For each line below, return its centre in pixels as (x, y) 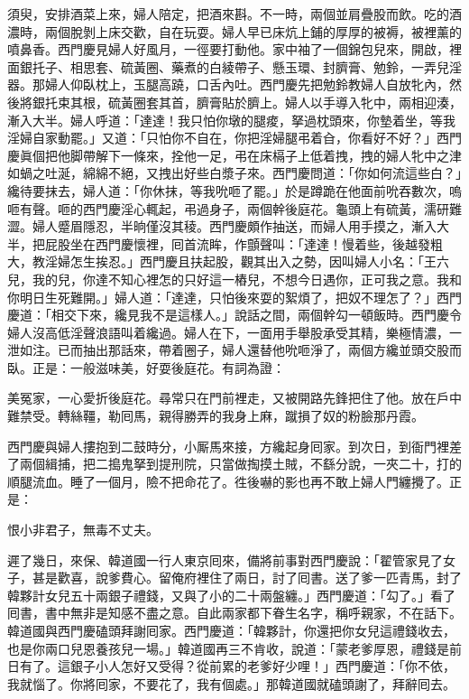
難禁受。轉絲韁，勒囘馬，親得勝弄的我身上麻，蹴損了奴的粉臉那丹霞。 (216, 416)
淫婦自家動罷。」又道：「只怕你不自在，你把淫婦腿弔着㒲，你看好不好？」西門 (234, 138)
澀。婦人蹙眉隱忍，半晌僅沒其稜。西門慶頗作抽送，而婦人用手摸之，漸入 (222, 226)
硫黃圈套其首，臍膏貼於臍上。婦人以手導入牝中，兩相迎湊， (285, 102)
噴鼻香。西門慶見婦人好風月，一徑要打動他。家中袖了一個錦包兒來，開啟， (228, 49)
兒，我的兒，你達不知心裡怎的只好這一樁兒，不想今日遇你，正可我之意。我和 (234, 279)
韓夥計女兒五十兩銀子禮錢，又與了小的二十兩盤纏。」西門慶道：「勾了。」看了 (231, 595)
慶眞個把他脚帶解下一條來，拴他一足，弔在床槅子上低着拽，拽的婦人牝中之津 (234, 155)
